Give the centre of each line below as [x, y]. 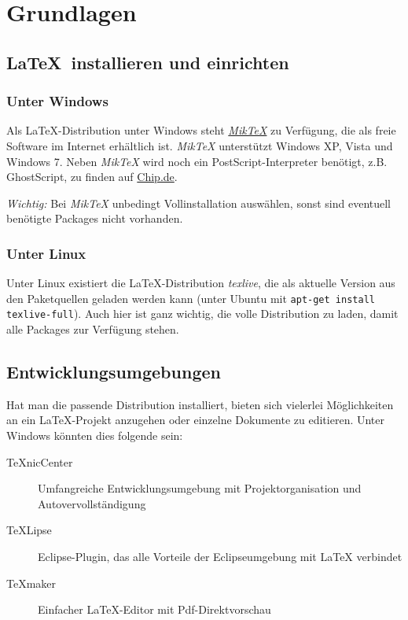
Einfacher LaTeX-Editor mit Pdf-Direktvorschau [154, 609]
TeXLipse [29, 530]
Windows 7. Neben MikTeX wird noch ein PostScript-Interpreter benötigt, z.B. [197, 161]
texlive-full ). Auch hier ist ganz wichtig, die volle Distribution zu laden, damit [202, 314]
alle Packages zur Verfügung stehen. [93, 329]
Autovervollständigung [92, 503]
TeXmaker [31, 583]
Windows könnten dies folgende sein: [95, 435]
